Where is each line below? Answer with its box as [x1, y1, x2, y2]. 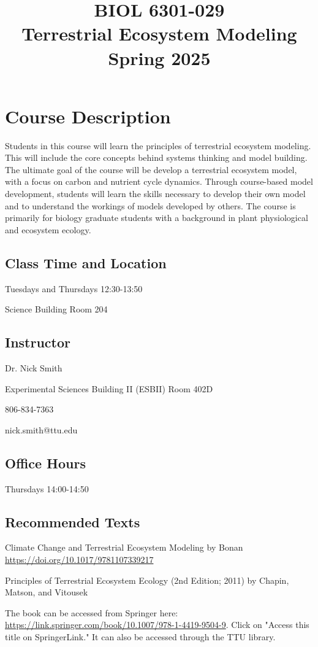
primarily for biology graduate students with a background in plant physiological [5, 211, 308, 224]
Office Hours [5, 453, 86, 472]
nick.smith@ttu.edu [5, 423, 78, 436]
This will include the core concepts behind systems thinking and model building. [5, 151, 308, 164]
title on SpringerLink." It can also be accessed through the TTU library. [5, 630, 276, 643]
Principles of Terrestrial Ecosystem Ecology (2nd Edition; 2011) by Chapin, [5, 573, 289, 586]
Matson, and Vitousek [5, 586, 88, 599]
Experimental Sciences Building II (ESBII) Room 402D [5, 382, 213, 395]
